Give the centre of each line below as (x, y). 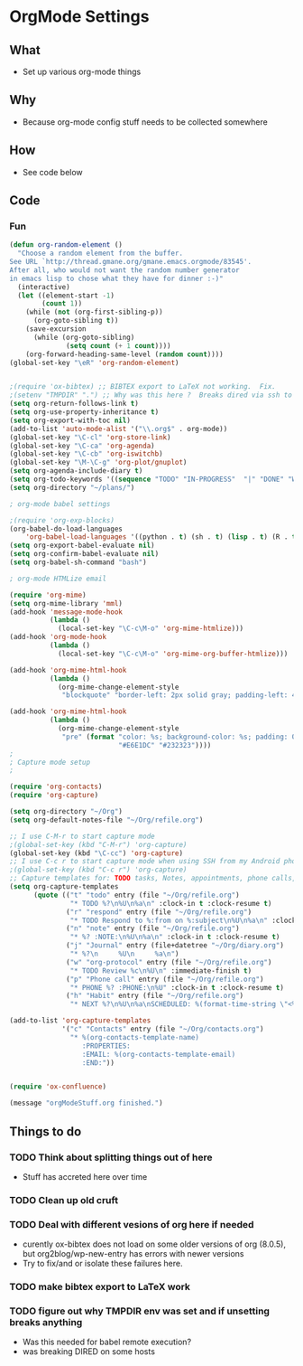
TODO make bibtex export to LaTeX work (100, 1287)
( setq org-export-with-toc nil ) (70, 420)
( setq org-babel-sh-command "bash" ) (78, 562)
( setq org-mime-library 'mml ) (66, 603)
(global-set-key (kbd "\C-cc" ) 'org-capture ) (96, 853)
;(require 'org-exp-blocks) (62, 520)
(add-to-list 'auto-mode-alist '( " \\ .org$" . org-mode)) (119, 429)
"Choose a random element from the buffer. (100, 254)
